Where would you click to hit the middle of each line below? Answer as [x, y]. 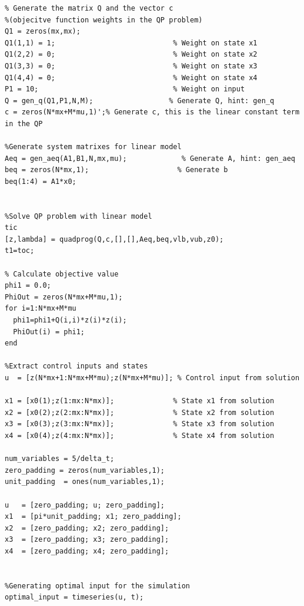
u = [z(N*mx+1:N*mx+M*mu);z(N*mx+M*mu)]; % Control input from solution [152, 378]
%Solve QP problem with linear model [78, 216]
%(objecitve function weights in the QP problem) [104, 20]
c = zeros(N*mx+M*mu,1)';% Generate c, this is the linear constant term [152, 112]
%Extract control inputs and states [76, 366]
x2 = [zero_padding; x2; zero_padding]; [87, 528]
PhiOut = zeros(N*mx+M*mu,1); [64, 297]
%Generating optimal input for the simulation [97, 586]
